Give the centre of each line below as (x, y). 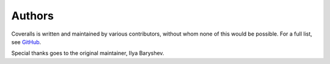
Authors (33, 16)
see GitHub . (26, 42)
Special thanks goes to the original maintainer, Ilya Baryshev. (88, 53)
